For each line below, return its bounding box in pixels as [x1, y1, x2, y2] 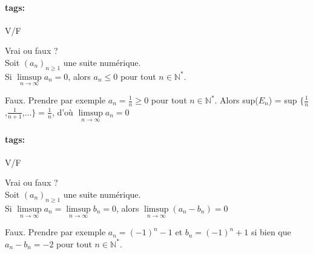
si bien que [251, 226, 291, 238]
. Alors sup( [214, 94, 259, 106]
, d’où [51, 105, 73, 118]
